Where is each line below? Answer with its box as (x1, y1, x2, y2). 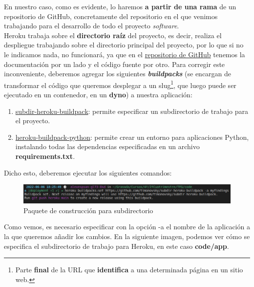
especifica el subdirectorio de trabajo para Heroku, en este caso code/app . (4, 241, 229, 251)
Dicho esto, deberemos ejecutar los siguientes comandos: (4, 167, 172, 177)
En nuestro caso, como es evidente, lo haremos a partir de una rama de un (4, 1, 236, 11)
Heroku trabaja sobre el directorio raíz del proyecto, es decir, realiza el (4, 30, 222, 40)
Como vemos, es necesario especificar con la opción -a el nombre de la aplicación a (4, 221, 250, 232)
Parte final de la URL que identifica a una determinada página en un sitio (15, 265, 243, 275)
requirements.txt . (15, 151, 75, 161)
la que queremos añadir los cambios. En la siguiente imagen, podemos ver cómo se (4, 231, 250, 242)
